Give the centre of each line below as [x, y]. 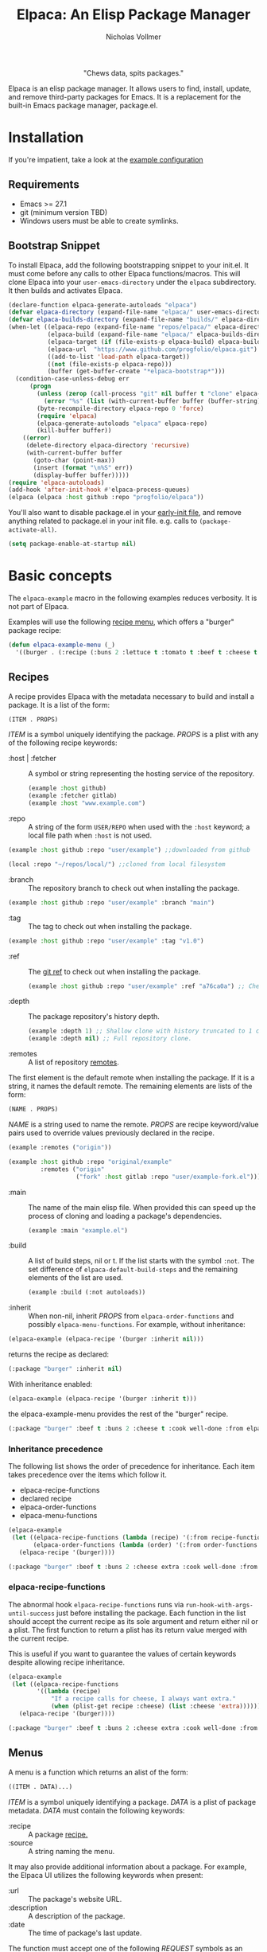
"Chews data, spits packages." [133, 72]
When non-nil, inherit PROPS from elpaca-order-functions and [131, 1316]
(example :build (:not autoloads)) [87, 1292]
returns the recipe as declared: [59, 1354]
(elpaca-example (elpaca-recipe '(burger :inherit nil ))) [106, 1339]
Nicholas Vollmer [133, 37]
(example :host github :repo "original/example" [90, 1161]
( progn [40, 386]
